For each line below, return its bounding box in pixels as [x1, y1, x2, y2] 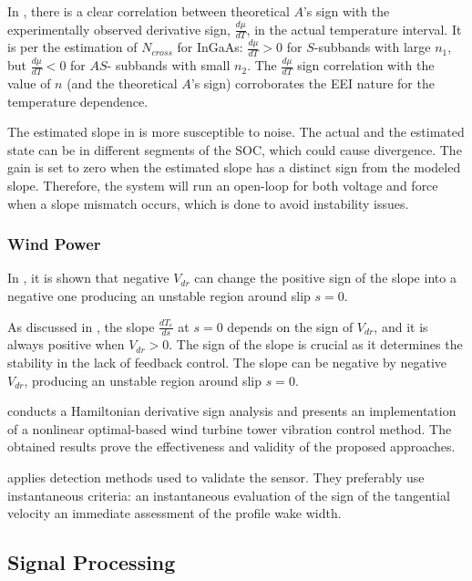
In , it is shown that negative [7, 268, 169, 287]
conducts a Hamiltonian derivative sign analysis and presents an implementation [7, 401, 457, 420]
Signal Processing [7, 548, 176, 576]
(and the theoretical [67, 74, 178, 93]
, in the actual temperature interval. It [246, 19, 462, 38]
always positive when [7, 335, 125, 354]
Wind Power [7, 233, 101, 255]
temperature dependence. [7, 91, 149, 110]
